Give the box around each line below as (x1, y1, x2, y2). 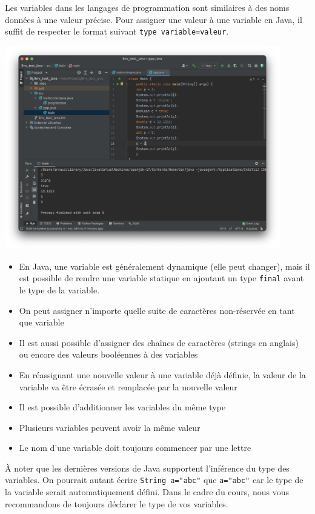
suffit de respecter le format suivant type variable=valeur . (5, 25, 229, 38)
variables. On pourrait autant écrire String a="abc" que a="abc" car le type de (5, 473, 303, 486)
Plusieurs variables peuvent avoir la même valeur (19, 421, 201, 433)
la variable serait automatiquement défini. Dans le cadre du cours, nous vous (5, 486, 289, 498)
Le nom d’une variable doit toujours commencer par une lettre (19, 441, 251, 454)
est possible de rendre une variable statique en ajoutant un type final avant (19, 272, 304, 284)
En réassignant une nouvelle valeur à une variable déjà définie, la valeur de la (19, 368, 306, 381)
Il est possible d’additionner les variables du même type (19, 401, 226, 413)
